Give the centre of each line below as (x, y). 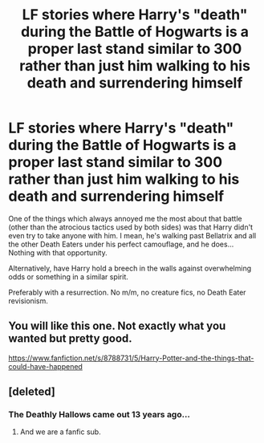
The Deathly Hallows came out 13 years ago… (100, 415)
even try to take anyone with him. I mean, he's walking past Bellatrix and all (132, 235)
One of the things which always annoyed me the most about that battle (125, 218)
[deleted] (32, 392)
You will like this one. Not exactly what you (117, 326)
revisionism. (28, 301)
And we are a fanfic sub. (61, 432)
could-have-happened (45, 366)
